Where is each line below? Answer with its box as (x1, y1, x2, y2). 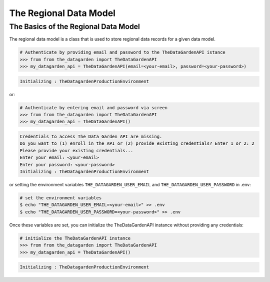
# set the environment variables (19, 195, 102, 200)
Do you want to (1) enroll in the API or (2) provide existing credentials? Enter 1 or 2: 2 (19, 141, 254, 146)
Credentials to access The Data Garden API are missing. (19, 134, 162, 140)
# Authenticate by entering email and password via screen (19, 105, 167, 110)
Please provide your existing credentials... (19, 148, 133, 153)
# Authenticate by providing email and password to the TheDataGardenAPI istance (19, 50, 226, 55)
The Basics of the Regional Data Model (9, 22, 140, 31)
